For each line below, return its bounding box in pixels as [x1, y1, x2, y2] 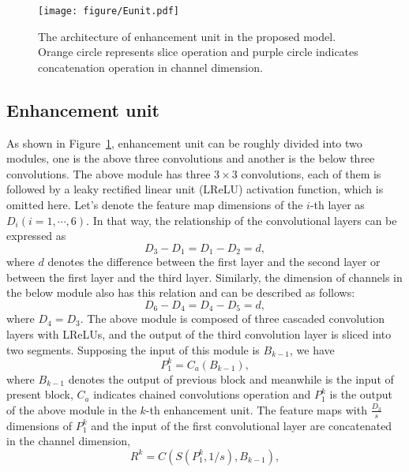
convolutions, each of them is [241, 165, 381, 182]
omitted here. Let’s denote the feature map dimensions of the [6, 197, 303, 213]
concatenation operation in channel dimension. [38, 58, 263, 75]
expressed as [6, 227, 66, 244]
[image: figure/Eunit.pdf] [38, 6, 179, 17]
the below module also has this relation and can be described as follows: [6, 284, 355, 301]
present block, [6, 386, 73, 403]
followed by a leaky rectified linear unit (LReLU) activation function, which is [6, 181, 384, 197]
